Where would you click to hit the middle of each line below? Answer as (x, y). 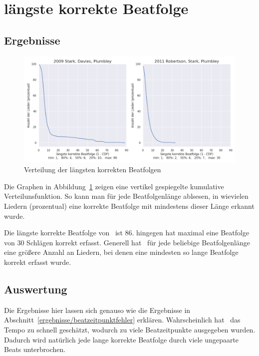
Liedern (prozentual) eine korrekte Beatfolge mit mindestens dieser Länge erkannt (129, 206)
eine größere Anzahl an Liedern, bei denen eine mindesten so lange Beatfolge (121, 252)
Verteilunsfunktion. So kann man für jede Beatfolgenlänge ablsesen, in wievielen (126, 196)
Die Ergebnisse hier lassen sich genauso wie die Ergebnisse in (97, 310)
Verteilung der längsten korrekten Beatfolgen (93, 169)
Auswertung (36, 289)
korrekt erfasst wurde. (38, 262)
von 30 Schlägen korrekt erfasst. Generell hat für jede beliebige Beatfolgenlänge (127, 242)
